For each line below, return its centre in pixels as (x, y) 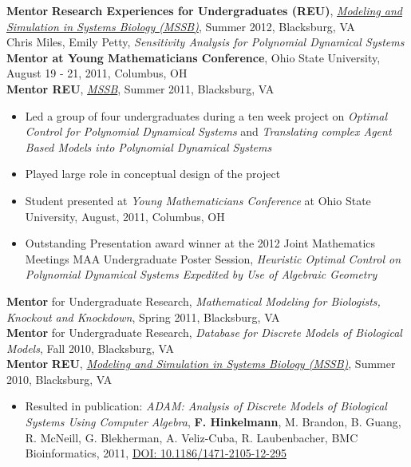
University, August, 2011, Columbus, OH (125, 216)
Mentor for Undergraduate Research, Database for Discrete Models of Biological (204, 332)
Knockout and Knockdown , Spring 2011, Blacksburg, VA (143, 317)
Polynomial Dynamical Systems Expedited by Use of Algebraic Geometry (201, 274)
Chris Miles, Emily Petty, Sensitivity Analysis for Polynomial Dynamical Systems (205, 42)
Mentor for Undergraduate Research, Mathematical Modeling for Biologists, (194, 301)
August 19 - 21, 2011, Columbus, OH (97, 73)
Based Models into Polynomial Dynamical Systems (148, 146)
